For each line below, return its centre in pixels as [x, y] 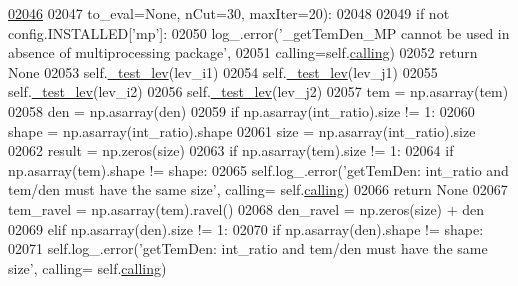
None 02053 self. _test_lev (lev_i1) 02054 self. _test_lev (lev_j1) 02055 [223, 71]
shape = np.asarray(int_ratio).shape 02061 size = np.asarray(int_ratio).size [242, 130]
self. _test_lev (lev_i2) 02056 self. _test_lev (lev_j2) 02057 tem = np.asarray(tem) [258, 91]
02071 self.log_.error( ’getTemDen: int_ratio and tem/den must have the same [248, 248]
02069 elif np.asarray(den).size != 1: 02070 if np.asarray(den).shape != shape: [246, 228]
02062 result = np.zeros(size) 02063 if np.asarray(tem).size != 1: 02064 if [231, 150]
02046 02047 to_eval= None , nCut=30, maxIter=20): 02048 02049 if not [229, 13]
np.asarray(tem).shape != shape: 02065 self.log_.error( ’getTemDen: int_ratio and [258, 169]
